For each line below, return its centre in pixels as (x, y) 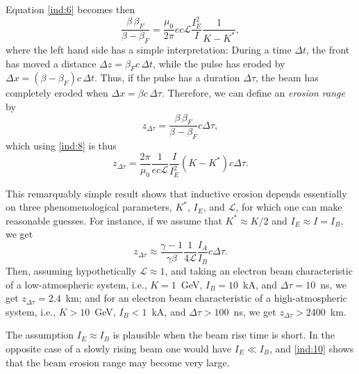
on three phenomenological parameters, (89, 207)
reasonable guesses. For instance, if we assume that (114, 220)
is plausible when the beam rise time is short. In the (224, 335)
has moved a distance (51, 63)
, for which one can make (289, 207)
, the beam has (287, 78)
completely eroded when (57, 93)
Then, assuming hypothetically (71, 271)
